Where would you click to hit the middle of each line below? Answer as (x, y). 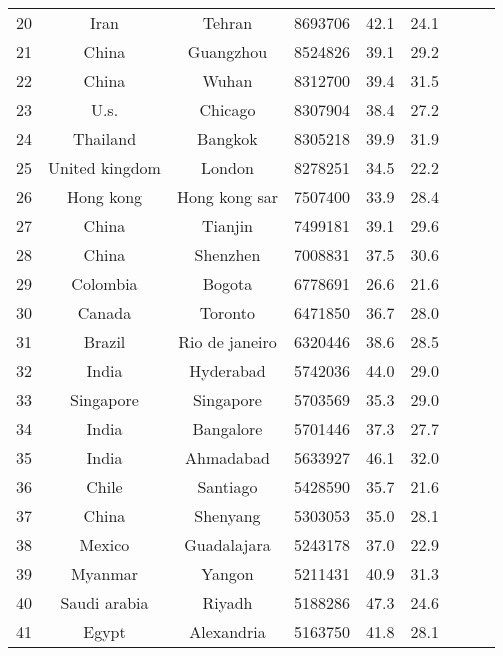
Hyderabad (227, 370)
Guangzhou (227, 51)
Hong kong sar (227, 196)
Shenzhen (227, 254)
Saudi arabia (104, 602)
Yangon (227, 573)
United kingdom (104, 167)
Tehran (227, 22)
